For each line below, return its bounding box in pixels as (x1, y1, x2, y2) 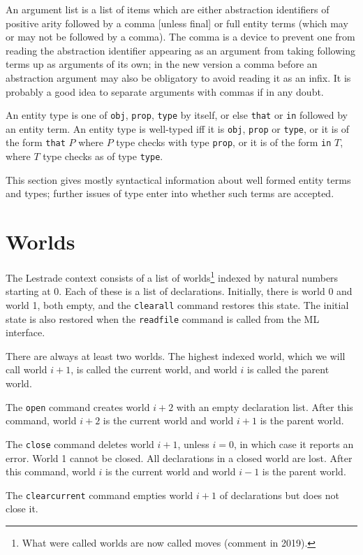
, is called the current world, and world (71, 362, 237, 377)
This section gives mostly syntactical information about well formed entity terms (6, 172, 351, 187)
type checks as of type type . (43, 149, 163, 164)
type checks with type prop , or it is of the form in (116, 135, 332, 150)
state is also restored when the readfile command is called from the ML (6, 311, 320, 326)
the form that (6, 135, 66, 150)
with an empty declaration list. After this (176, 399, 353, 414)
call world (6, 362, 47, 377)
